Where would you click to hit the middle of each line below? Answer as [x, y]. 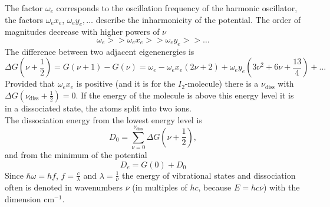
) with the [281, 187]
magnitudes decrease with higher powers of [82, 32]
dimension [23, 198]
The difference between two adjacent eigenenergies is [100, 51]
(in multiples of [160, 187]
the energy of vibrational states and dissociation [209, 175]
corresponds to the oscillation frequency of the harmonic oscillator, [177, 8]
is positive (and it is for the [126, 83]
